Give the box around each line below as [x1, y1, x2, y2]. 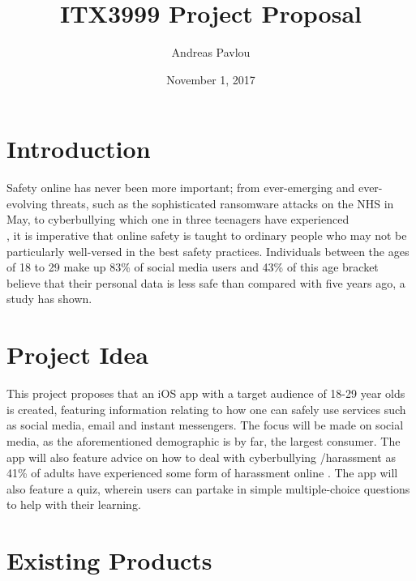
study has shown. [6, 290, 92, 307]
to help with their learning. [6, 496, 141, 513]
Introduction [6, 132, 151, 165]
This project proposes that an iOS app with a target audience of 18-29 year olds [6, 385, 405, 402]
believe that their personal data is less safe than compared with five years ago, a [6, 274, 405, 291]
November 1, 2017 [166, 70, 255, 88]
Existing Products [6, 544, 212, 577]
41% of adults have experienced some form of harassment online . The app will [6, 464, 398, 481]
